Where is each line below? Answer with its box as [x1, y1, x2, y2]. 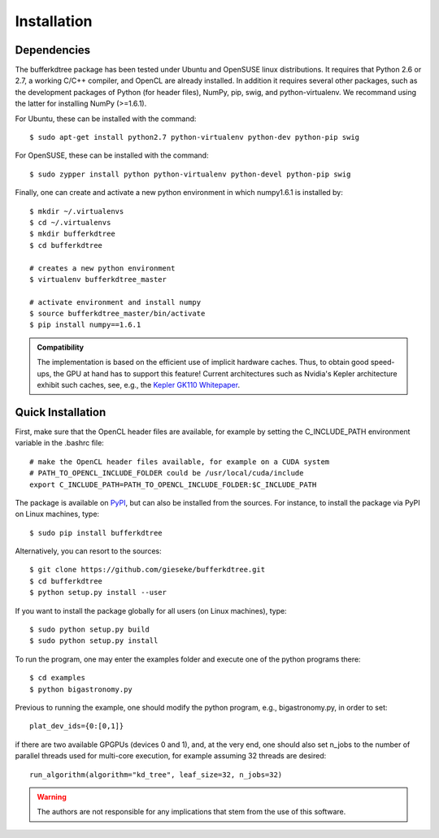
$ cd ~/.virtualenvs [29, 218, 111, 227]
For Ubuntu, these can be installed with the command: [15, 114, 197, 124]
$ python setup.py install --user [29, 588, 167, 597]
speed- [370, 358, 395, 367]
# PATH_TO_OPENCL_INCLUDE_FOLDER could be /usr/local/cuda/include [29, 468, 304, 478]
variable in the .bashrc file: [15, 438, 105, 448]
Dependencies [15, 43, 91, 57]
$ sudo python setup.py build [29, 625, 150, 634]
